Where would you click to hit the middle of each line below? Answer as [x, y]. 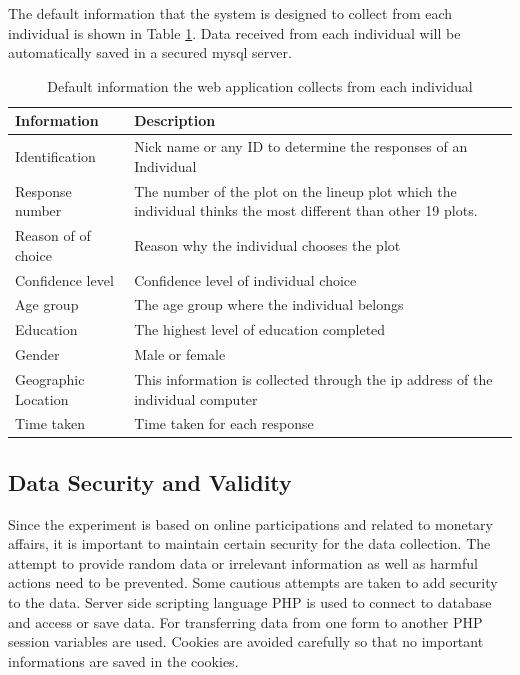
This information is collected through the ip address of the [313, 378]
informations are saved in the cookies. [123, 660]
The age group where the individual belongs [269, 304]
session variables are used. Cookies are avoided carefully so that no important [246, 641]
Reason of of [53, 235]
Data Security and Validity [150, 481]
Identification [55, 156]
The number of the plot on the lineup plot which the [295, 190]
